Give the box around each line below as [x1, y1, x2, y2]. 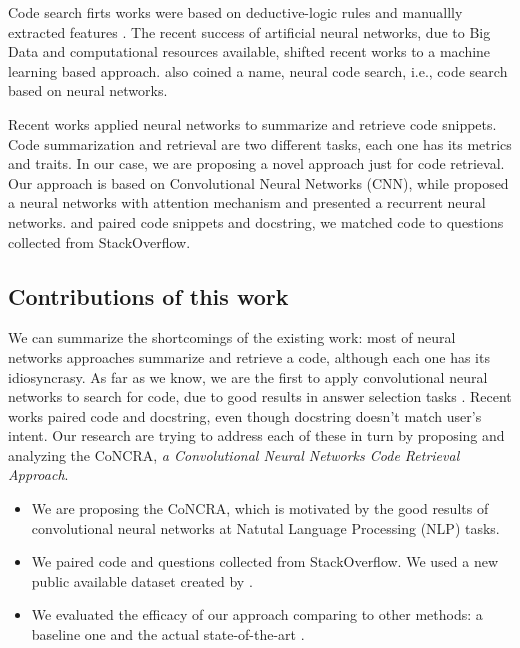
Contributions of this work [8, 280, 289, 311]
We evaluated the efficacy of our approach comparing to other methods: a [31, 604, 483, 625]
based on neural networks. [8, 80, 168, 101]
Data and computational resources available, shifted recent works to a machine [8, 41, 491, 62]
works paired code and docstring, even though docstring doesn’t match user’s [8, 405, 482, 426]
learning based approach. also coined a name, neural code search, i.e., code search [8, 60, 508, 81]
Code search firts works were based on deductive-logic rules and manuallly [8, 2, 463, 22]
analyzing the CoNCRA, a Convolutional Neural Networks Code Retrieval [8, 444, 460, 465]
